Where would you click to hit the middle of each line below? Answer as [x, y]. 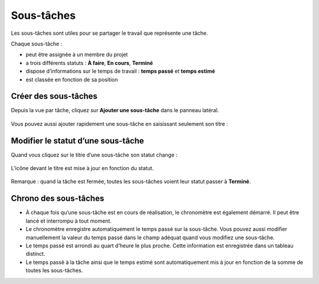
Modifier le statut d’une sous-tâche [77, 141]
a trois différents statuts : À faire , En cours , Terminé [89, 63]
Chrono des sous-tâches [58, 199]
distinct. [35, 254]
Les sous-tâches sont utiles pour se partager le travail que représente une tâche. [110, 33]
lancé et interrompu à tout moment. [69, 221]
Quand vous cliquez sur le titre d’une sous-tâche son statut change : [94, 155]
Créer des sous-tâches [54, 97]
